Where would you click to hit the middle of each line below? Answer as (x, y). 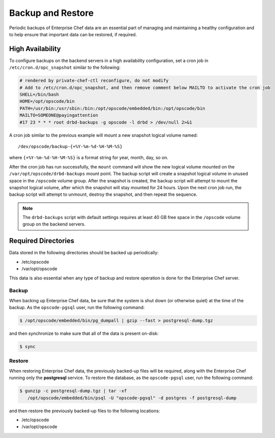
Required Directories (42, 241)
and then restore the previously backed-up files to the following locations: (85, 411)
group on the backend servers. (54, 224)
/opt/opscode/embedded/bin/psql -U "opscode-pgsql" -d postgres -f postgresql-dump (132, 398)
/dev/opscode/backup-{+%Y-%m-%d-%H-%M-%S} (70, 146)
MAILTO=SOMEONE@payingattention (59, 115)
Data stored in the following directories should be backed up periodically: (84, 253)
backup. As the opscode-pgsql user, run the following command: (77, 308)
